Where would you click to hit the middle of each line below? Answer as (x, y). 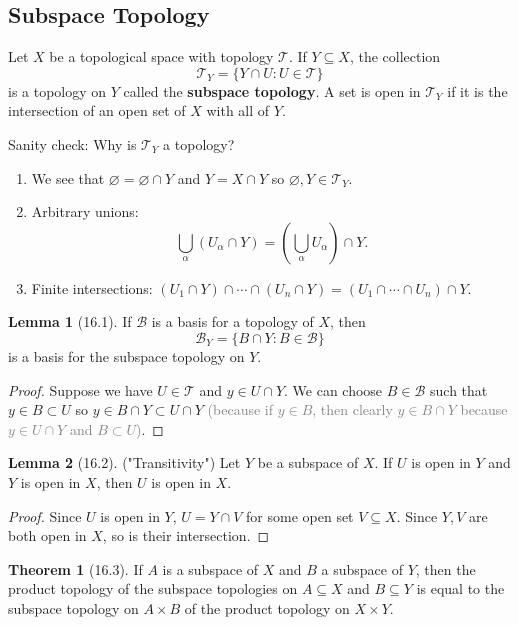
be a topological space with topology (161, 56)
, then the (445, 568)
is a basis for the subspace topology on (126, 355)
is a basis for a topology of (232, 321)
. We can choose (333, 389)
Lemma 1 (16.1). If (70, 321)
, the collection (395, 56)
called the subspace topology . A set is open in (272, 90)
